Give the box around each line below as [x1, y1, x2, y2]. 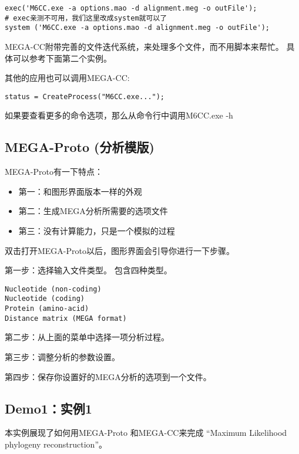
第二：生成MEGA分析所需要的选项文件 [18, 205, 168, 217]
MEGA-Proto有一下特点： [5, 165, 103, 178]
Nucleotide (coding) [5, 294, 85, 303]
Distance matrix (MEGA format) [5, 314, 127, 323]
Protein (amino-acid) [5, 304, 89, 313]
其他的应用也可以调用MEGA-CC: [5, 72, 130, 84]
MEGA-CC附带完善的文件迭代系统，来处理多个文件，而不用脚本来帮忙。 [5, 40, 284, 52]
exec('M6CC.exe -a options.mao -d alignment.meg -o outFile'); [5, 4, 257, 12]
